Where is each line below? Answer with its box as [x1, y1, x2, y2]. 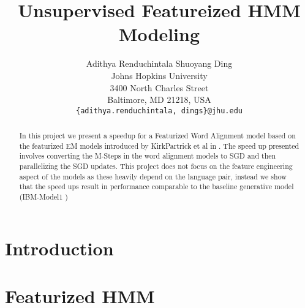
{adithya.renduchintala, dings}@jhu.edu [75, 106, 243, 115]
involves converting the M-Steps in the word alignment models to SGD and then [19, 151, 276, 161]
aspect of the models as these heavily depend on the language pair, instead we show [19, 171, 287, 181]
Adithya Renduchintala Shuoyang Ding [86, 57, 233, 70]
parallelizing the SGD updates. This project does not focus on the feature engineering [19, 161, 293, 171]
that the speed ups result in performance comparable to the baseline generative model [19, 181, 294, 192]
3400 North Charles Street [110, 81, 209, 94]
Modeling [118, 21, 200, 47]
